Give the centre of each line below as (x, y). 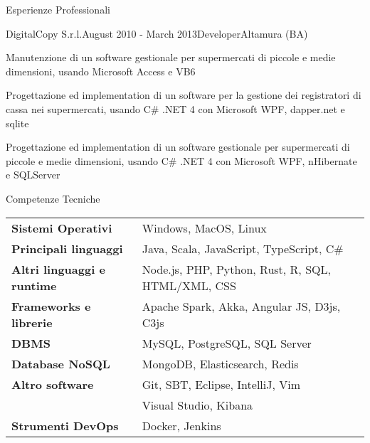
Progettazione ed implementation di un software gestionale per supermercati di (178, 147)
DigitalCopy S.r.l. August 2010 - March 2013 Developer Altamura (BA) (157, 33)
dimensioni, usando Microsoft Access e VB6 (101, 71)
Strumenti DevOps (65, 425)
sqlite (17, 123)
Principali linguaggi (67, 248)
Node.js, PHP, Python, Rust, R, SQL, (236, 269)
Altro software (53, 384)
